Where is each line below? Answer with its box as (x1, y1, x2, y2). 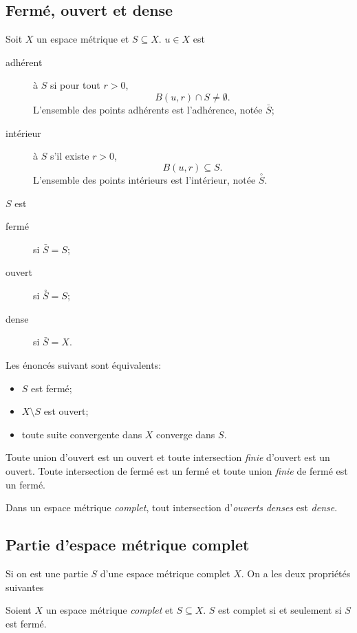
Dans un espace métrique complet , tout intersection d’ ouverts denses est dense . (6, 500, 338, 515)
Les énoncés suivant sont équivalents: (6, 357, 162, 372)
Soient (6, 603, 32, 617)
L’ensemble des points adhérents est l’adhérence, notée (33, 102, 263, 116)
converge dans (156, 427, 215, 441)
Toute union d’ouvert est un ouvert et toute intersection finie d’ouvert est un (6, 450, 330, 464)
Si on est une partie (6, 566, 88, 580)
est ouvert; (43, 404, 89, 418)
